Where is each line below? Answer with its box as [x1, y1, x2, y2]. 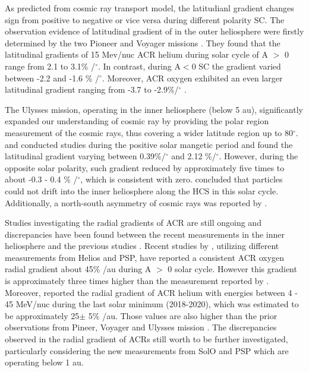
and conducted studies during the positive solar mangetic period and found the [5, 138, 293, 150]
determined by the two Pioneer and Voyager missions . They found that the [5, 36, 280, 49]
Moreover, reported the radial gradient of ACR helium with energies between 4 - [5, 286, 298, 298]
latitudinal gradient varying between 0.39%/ [5, 150, 166, 162]
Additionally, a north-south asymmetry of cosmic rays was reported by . [5, 196, 267, 209]
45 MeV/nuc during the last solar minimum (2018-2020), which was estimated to [5, 298, 299, 310]
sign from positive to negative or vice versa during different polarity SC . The [5, 13, 285, 26]
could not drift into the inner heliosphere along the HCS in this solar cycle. [5, 184, 279, 197]
